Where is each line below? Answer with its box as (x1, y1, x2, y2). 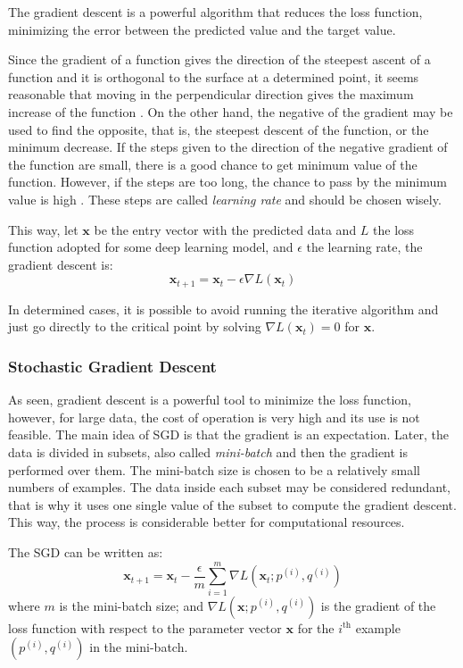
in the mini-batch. (89, 638, 188, 656)
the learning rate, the (306, 238, 423, 256)
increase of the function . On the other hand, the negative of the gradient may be (8, 102, 453, 121)
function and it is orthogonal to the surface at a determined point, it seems (8, 67, 419, 86)
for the (297, 618, 335, 637)
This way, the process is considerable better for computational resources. (8, 513, 405, 531)
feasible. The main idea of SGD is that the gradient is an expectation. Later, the (8, 425, 449, 444)
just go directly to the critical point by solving (8, 317, 261, 336)
